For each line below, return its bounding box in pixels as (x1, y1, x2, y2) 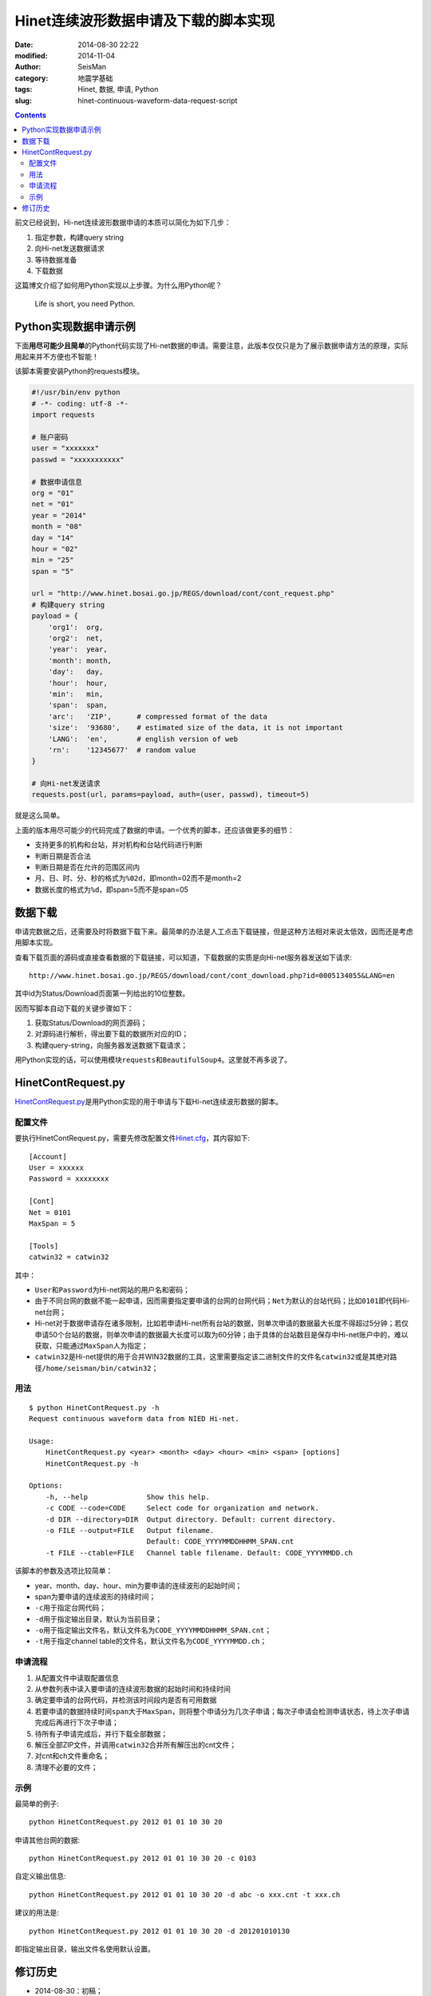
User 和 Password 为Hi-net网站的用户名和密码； (34, 1285, 191, 1294)
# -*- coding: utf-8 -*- (31, 399, 129, 408)
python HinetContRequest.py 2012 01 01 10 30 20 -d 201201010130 (29, 1927, 291, 1935)
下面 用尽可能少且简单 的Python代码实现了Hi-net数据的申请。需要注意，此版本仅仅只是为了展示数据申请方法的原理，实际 (14, 340, 409, 350)
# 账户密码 (31, 432, 69, 442)
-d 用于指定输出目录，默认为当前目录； (34, 1614, 163, 1624)
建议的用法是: (14, 1908, 60, 1918)
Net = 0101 (29, 1208, 72, 1217)
